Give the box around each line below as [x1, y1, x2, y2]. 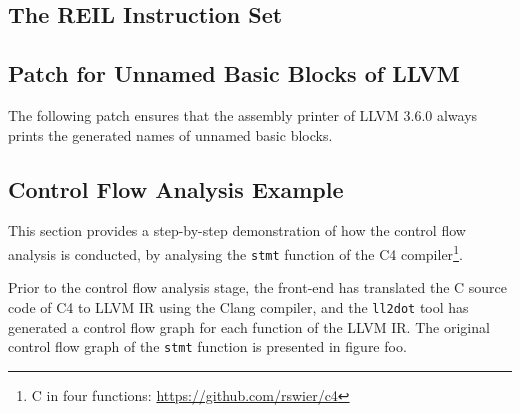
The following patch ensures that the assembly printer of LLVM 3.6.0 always [8, 104, 478, 125]
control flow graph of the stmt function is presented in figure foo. [8, 336, 407, 357]
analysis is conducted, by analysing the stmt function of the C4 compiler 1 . [8, 240, 463, 264]
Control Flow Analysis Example [8, 173, 344, 204]
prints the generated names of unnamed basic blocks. [8, 124, 333, 145]
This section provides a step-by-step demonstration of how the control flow [8, 220, 466, 241]
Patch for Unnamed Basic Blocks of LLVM [8, 58, 460, 89]
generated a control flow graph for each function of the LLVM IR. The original [8, 316, 490, 337]
